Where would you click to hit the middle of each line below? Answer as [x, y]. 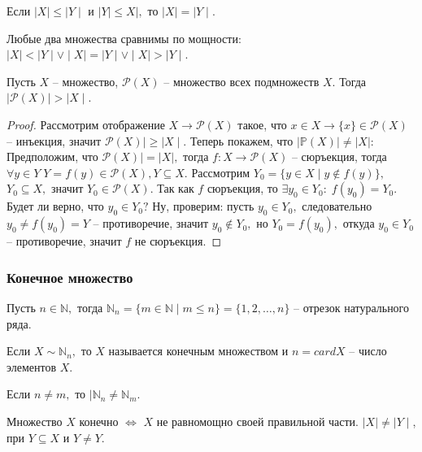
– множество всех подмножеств [241, 81]
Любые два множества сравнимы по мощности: [124, 38]
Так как [176, 188]
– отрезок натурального [352, 307]
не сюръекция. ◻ [178, 241]
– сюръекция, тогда [339, 156]
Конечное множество [70, 277]
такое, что [262, 124]
